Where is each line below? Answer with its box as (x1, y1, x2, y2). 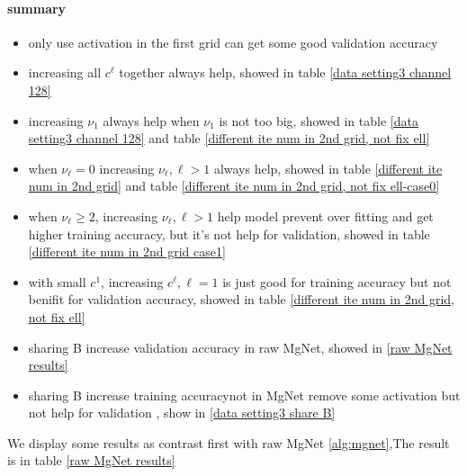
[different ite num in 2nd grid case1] (28, 242, 226, 261)
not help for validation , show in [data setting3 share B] (28, 403, 336, 422)
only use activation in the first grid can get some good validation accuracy (28, 32, 438, 51)
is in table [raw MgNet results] (7, 451, 175, 470)
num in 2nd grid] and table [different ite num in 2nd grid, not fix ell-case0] (28, 176, 440, 195)
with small (28, 272, 86, 291)
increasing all (28, 63, 102, 82)
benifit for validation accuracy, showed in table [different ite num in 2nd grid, (28, 290, 454, 309)
